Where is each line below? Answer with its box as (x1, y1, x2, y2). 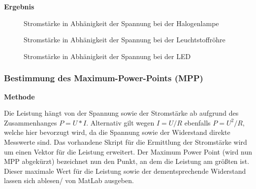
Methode (4, 91, 35, 101)
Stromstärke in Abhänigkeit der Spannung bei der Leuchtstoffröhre (24, 34, 225, 45)
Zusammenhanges (4, 117, 57, 127)
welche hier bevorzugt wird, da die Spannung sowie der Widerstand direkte (4, 127, 230, 137)
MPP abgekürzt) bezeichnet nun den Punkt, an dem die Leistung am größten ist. (4, 156, 250, 166)
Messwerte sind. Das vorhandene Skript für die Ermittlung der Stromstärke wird (4, 136, 247, 147)
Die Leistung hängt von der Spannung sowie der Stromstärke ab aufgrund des (4, 108, 239, 118)
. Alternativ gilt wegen (86, 117, 155, 127)
